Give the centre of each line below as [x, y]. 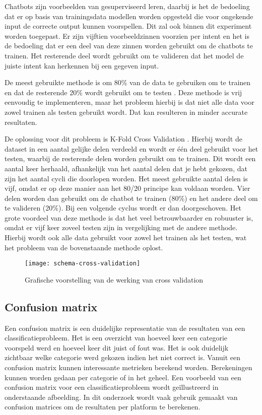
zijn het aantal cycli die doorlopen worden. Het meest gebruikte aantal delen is [126, 178]
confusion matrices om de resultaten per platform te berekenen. [103, 407]
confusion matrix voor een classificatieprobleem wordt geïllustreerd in [112, 387]
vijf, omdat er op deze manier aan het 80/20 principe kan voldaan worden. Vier [127, 188]
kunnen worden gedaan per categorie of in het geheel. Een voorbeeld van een [123, 377]
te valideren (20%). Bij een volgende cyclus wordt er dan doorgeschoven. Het [123, 208]
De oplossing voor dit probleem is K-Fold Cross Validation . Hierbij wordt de [123, 139]
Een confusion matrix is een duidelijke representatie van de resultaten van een [125, 328]
